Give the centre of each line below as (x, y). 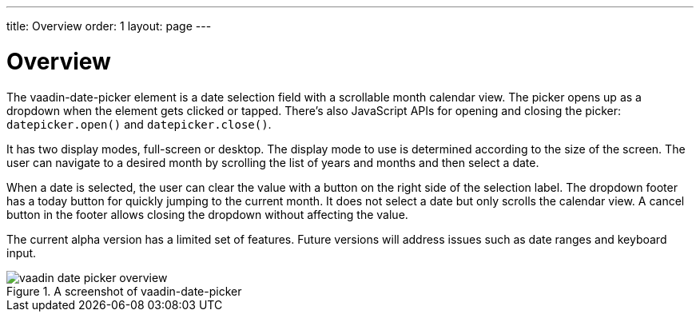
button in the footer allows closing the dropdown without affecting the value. (207, 214)
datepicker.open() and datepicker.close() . (139, 124)
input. (22, 252)
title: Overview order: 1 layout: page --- (109, 26)
